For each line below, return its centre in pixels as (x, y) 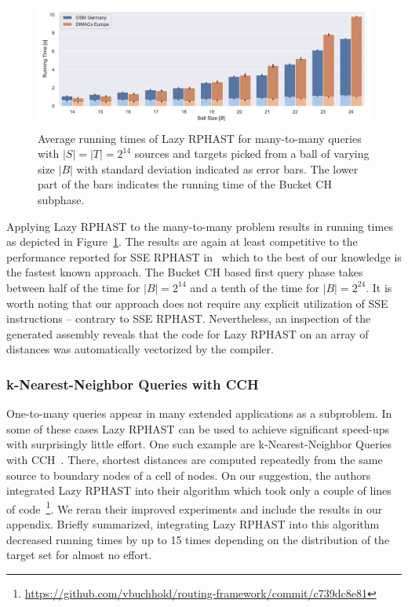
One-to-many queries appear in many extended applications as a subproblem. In (199, 413)
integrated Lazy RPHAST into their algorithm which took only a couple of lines (199, 490)
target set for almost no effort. (79, 555)
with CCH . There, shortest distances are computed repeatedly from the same (195, 459)
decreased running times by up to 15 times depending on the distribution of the (198, 539)
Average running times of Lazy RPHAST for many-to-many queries (200, 138)
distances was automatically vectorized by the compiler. (140, 349)
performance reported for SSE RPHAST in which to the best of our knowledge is (204, 256)
